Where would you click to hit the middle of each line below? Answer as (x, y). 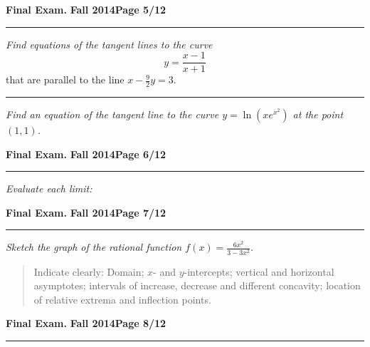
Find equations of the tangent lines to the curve (109, 44)
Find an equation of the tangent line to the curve (112, 114)
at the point (318, 114)
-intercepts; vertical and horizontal (259, 271)
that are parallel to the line (65, 79)
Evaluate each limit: (49, 188)
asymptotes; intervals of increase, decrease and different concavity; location (197, 285)
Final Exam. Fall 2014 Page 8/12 (86, 323)
